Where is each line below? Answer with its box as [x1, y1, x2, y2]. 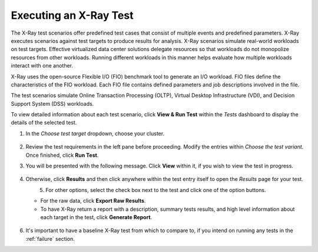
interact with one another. [11, 62, 74, 69]
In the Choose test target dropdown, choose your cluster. [25, 130, 165, 137]
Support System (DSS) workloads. [11, 100, 94, 107]
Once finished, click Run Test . [25, 152, 99, 159]
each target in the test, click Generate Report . [40, 213, 153, 220]
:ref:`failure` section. [25, 235, 75, 242]
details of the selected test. [11, 119, 77, 126]
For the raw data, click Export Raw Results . [40, 197, 146, 204]
